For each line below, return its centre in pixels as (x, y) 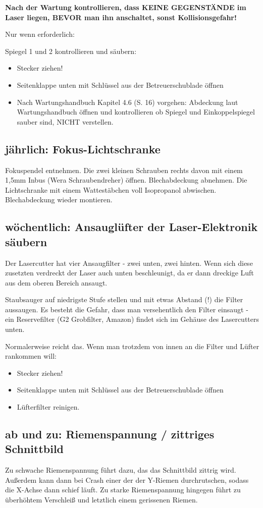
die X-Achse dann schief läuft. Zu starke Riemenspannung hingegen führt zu (123, 490)
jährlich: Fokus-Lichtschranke (83, 149)
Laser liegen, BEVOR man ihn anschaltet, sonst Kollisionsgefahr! (121, 17)
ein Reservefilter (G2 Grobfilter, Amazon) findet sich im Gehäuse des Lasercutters (132, 319)
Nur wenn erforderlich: (40, 34)
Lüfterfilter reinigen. (48, 407)
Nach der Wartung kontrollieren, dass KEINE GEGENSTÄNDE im (126, 7)
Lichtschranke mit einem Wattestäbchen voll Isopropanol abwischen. (111, 189)
